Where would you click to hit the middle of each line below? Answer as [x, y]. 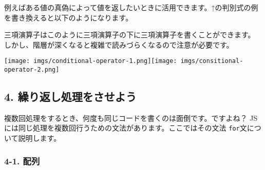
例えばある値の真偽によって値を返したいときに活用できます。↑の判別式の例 [131, 7]
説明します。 [40, 138]
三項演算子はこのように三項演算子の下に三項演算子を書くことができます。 [130, 35]
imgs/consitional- [212, 61]
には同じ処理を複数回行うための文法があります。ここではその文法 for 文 [126, 128]
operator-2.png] [32, 70]
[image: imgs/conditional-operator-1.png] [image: [91, 61]
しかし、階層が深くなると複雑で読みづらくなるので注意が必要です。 [119, 44]
